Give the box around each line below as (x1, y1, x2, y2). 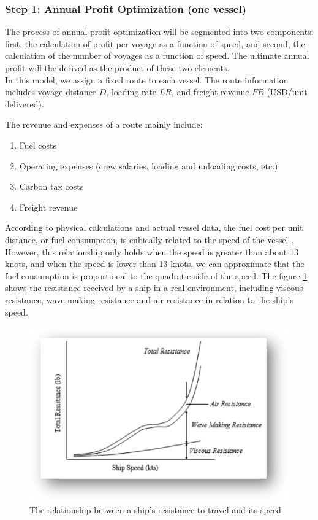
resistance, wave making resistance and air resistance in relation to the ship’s (5, 293, 293, 306)
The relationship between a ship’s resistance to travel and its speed (29, 503, 281, 516)
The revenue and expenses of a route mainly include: (5, 118, 203, 131)
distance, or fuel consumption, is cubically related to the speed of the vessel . (5, 233, 294, 246)
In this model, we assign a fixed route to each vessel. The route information (5, 73, 289, 86)
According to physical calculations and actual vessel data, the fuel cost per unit (5, 221, 303, 234)
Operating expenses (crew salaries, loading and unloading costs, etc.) (19, 159, 278, 172)
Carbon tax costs (19, 180, 84, 193)
